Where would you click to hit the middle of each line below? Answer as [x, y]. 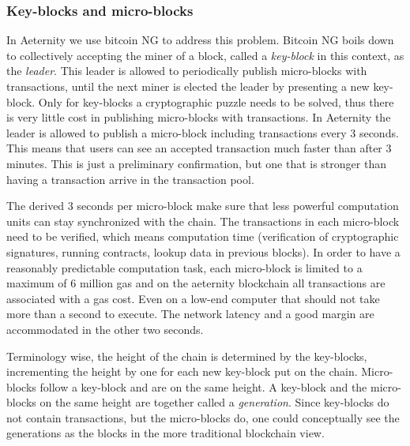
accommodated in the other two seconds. [105, 329]
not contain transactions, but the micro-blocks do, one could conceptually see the [203, 417]
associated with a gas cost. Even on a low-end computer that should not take [193, 298]
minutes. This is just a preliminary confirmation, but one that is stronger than [196, 163]
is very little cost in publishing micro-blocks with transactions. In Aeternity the [199, 117]
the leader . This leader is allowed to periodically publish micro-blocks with [187, 71]
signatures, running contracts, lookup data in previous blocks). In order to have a [203, 251]
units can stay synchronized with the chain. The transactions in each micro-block [203, 221]
